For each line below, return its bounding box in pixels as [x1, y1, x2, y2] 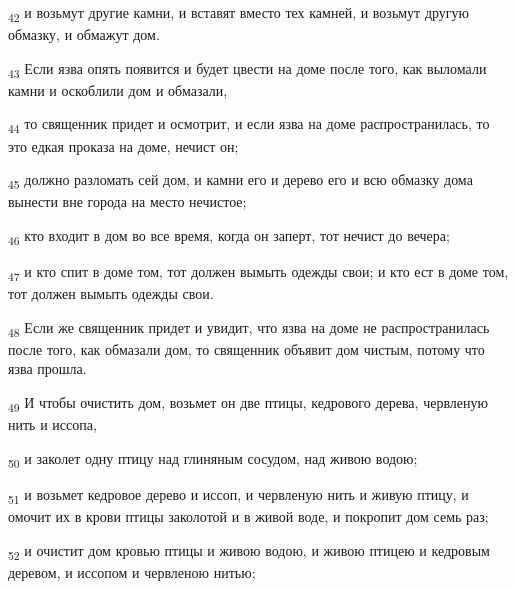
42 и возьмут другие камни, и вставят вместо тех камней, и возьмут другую [8, 2, 470, 25]
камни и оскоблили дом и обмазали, [8, 79, 228, 100]
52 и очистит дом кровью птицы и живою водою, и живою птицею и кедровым [8, 539, 490, 563]
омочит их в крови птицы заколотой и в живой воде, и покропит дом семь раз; [8, 506, 489, 526]
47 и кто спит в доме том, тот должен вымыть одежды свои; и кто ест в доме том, [8, 261, 509, 284]
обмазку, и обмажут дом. [8, 24, 160, 45]
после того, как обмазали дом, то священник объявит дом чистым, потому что [8, 338, 485, 359]
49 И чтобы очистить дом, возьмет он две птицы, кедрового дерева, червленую [8, 392, 488, 415]
